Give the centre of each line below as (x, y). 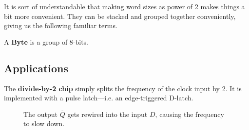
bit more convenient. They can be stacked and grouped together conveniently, (120, 16)
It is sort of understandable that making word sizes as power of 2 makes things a (124, 6)
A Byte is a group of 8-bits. (46, 41)
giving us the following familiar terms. (61, 25)
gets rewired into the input (107, 114)
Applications (36, 68)
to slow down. (44, 123)
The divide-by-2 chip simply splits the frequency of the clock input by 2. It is (123, 88)
